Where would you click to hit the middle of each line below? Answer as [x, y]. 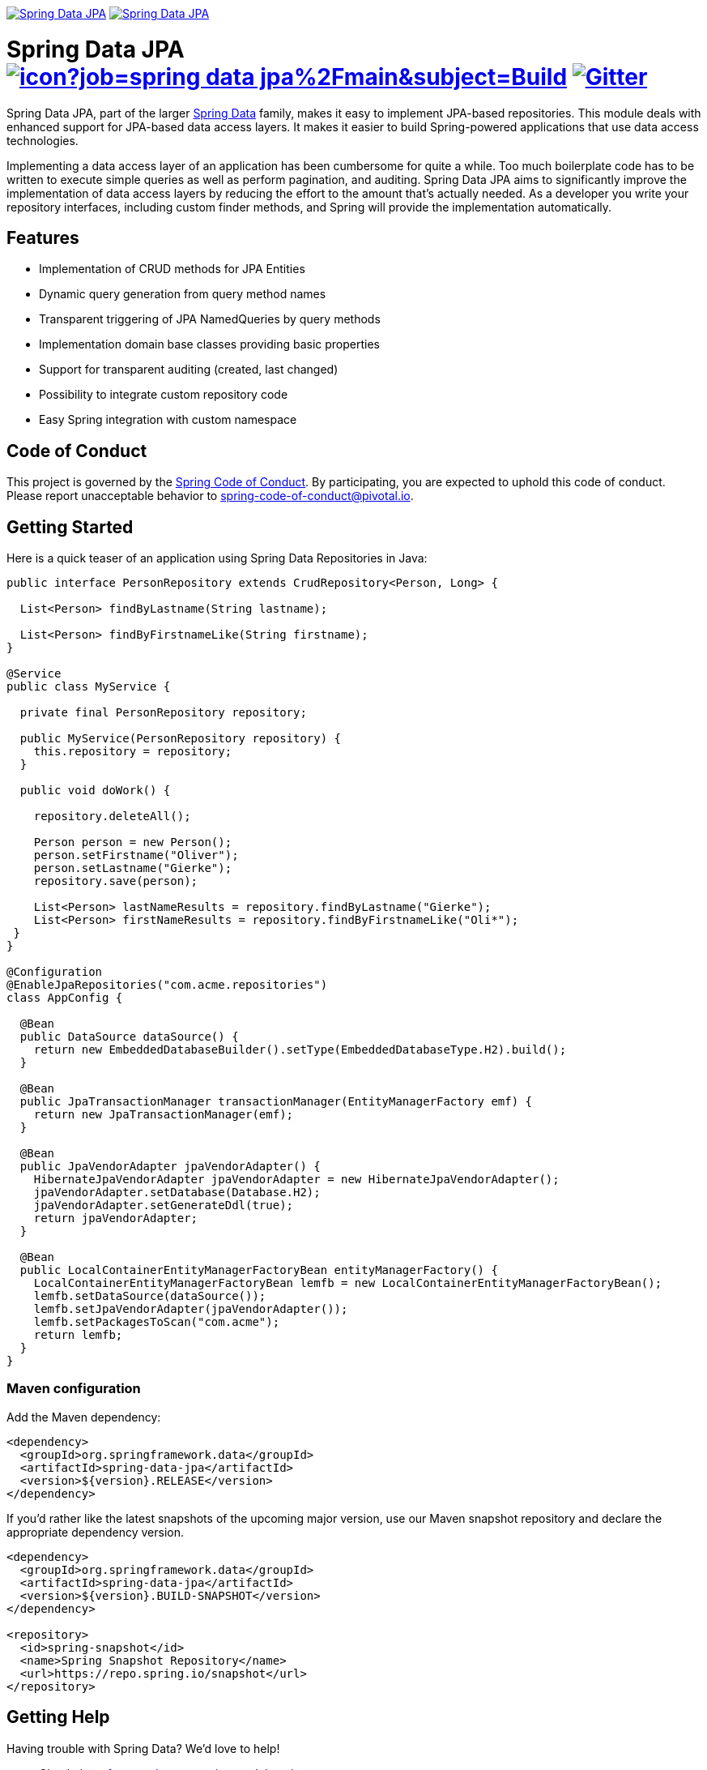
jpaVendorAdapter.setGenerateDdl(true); [164, 1206]
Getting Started [70, 527]
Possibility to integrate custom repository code [164, 395]
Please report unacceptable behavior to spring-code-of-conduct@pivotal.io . [210, 496]
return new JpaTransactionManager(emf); [164, 1115]
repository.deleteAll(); [112, 817]
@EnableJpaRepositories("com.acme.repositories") [167, 985]
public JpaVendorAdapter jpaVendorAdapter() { [170, 1167]
